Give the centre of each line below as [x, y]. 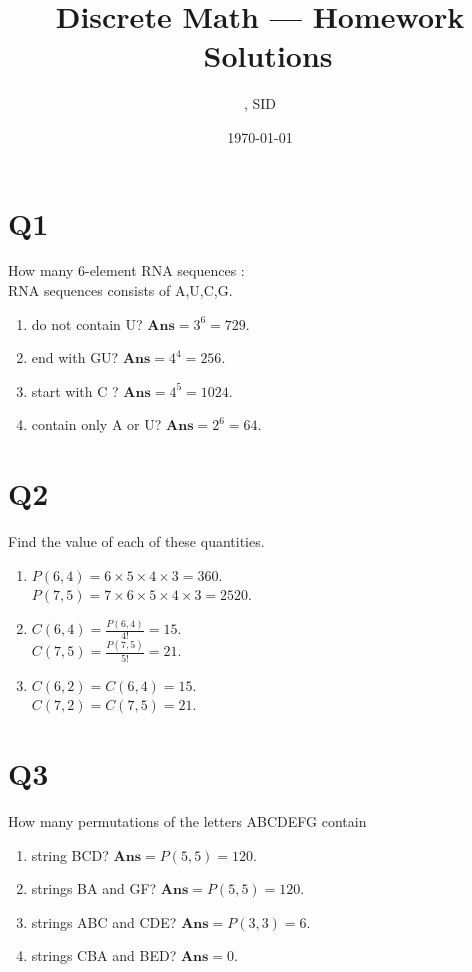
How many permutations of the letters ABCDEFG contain [187, 820]
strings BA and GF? [94, 888]
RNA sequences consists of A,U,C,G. [120, 290]
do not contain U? [87, 323]
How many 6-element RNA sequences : [126, 270]
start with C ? [75, 390]
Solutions [268, 55]
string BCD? [70, 854]
